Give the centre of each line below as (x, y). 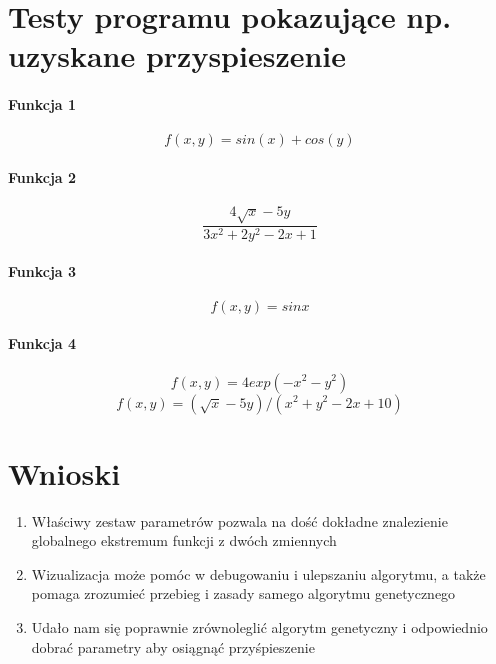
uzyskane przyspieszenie (177, 55)
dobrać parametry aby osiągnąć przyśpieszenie (173, 646)
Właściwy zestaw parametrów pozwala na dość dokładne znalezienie (239, 520)
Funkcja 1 (42, 104)
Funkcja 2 (42, 176)
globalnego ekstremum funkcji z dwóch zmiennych (184, 540)
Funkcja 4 (42, 343)
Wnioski (64, 472)
